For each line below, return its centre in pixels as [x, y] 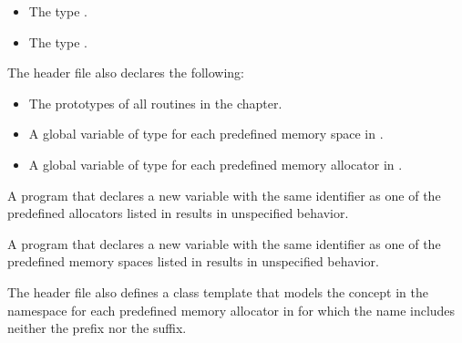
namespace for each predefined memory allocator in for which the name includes [231, 310]
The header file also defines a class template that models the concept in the [218, 291]
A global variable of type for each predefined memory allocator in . [216, 164]
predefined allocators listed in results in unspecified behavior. [178, 213]
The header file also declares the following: [126, 73]
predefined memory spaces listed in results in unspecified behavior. [193, 261]
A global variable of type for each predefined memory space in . [206, 134]
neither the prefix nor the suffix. [97, 328]
